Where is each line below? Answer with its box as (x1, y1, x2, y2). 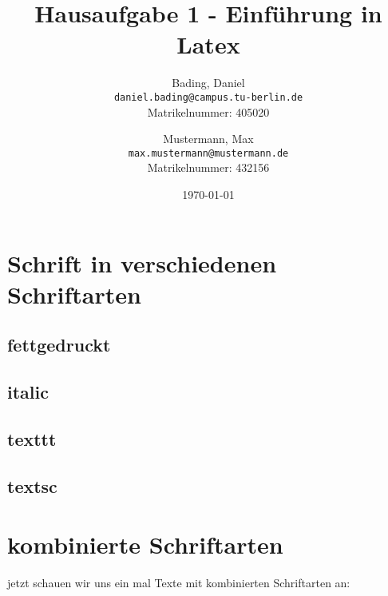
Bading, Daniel (172, 74, 245, 91)
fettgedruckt (7, 332, 111, 357)
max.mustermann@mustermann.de (128, 147, 289, 159)
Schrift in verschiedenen (7, 246, 277, 279)
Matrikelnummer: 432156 (147, 159, 270, 176)
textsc (7, 473, 57, 498)
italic (7, 379, 49, 404)
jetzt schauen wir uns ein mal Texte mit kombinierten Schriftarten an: (7, 574, 350, 591)
